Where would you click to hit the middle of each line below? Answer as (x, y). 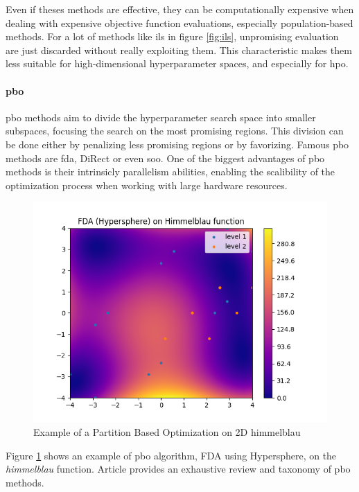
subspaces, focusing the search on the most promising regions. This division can (175, 131)
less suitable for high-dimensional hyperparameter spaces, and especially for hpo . (177, 63)
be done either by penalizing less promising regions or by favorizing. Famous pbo (177, 144)
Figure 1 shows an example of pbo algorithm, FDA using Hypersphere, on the (171, 455)
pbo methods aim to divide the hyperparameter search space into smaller (161, 117)
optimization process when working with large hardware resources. (147, 185)
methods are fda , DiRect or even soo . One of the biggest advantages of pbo (165, 158)
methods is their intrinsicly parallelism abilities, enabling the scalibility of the (170, 172)
